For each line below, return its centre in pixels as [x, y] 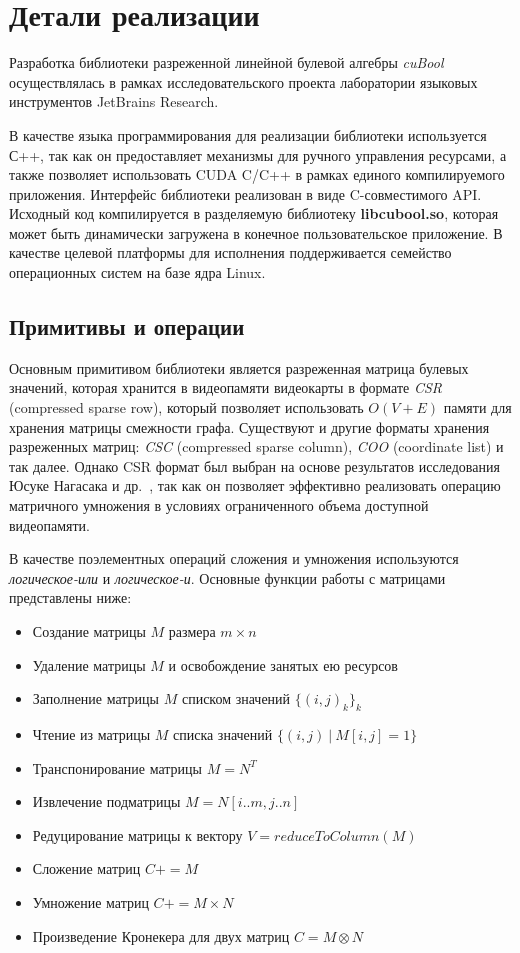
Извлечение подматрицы [106, 801]
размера [192, 630]
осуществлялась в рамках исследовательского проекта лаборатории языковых [243, 81]
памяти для [477, 407]
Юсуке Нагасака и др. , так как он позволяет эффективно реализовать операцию [255, 485]
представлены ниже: [70, 597]
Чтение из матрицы [91, 733]
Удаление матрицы [89, 664]
